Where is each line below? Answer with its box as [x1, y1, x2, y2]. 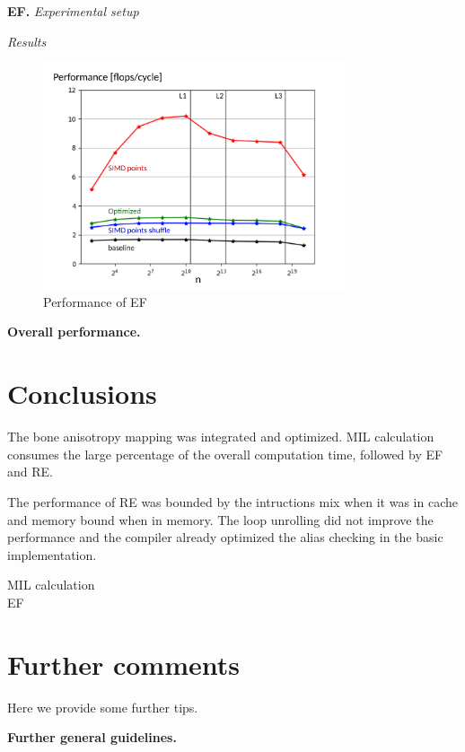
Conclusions [7, 375, 157, 412]
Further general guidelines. [7, 728, 177, 747]
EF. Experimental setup [7, 2, 139, 20]
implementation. [7, 545, 97, 564]
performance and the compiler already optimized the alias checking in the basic [7, 528, 443, 547]
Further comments [7, 645, 240, 682]
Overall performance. [7, 322, 141, 341]
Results [7, 31, 47, 50]
